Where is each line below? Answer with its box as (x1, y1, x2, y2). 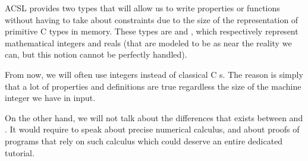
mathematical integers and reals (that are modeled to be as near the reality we (5, 36, 292, 49)
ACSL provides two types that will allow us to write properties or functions (5, 2, 280, 14)
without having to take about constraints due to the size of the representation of (5, 13, 298, 26)
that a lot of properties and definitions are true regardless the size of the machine (5, 80, 301, 92)
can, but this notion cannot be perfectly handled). (5, 48, 187, 61)
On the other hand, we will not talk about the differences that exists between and (5, 111, 303, 124)
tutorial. (5, 146, 34, 159)
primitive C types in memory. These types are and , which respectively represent (5, 25, 298, 37)
